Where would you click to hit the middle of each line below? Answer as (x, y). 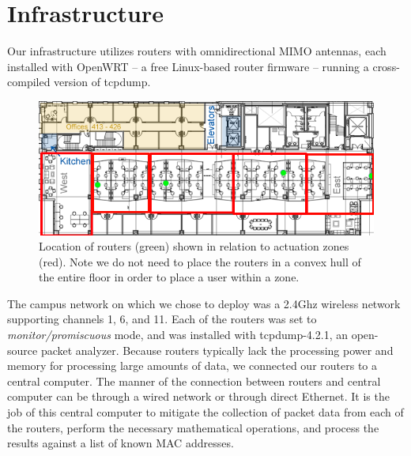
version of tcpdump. (102, 82)
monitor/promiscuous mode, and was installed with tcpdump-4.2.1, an (177, 335)
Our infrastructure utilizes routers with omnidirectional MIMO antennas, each (197, 51)
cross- (386, 66)
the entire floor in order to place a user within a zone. (169, 277)
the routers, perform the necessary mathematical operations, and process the (193, 427)
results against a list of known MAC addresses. (121, 443)
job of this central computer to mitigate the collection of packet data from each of (205, 412)
